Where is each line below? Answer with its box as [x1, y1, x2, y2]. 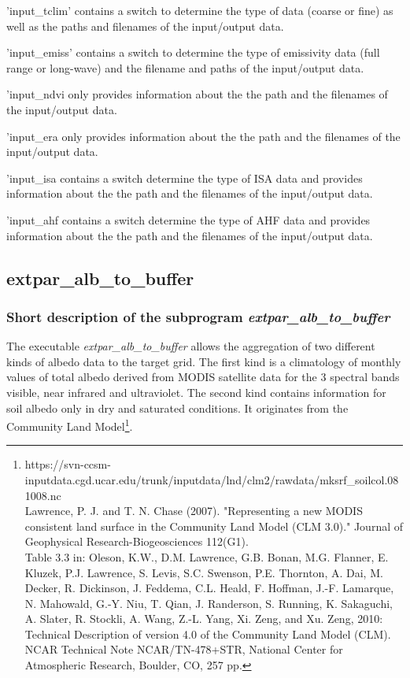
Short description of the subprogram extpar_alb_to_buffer [6, 306, 390, 326]
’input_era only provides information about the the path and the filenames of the [6, 128, 401, 144]
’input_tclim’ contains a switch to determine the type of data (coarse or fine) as [6, 2, 393, 18]
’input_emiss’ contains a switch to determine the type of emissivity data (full [6, 44, 380, 61]
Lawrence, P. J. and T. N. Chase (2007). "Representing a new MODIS [24, 502, 363, 519]
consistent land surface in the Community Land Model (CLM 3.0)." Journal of [24, 517, 404, 534]
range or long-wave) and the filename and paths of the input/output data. [6, 59, 364, 76]
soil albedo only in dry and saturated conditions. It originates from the [6, 399, 349, 416]
